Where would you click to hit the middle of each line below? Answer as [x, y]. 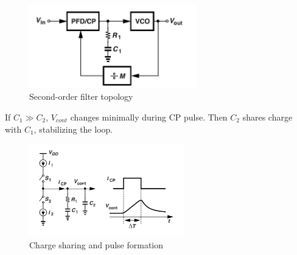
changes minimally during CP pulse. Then [149, 117]
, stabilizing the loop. [73, 129]
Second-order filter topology [81, 96]
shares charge [267, 117]
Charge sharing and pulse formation [96, 245]
